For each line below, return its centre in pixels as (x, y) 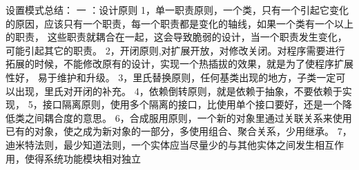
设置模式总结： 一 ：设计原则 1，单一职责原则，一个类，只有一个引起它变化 (177, 10)
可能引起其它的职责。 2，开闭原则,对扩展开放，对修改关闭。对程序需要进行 (175, 50)
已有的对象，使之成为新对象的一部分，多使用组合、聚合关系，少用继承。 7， (179, 131)
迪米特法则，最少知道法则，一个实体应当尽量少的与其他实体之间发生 (160, 144)
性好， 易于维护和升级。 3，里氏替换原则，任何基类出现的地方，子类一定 (171, 77)
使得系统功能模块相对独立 (83, 158)
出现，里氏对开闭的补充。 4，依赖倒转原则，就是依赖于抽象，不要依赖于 (178, 91)
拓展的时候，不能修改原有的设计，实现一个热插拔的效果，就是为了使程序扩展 (179, 64)
